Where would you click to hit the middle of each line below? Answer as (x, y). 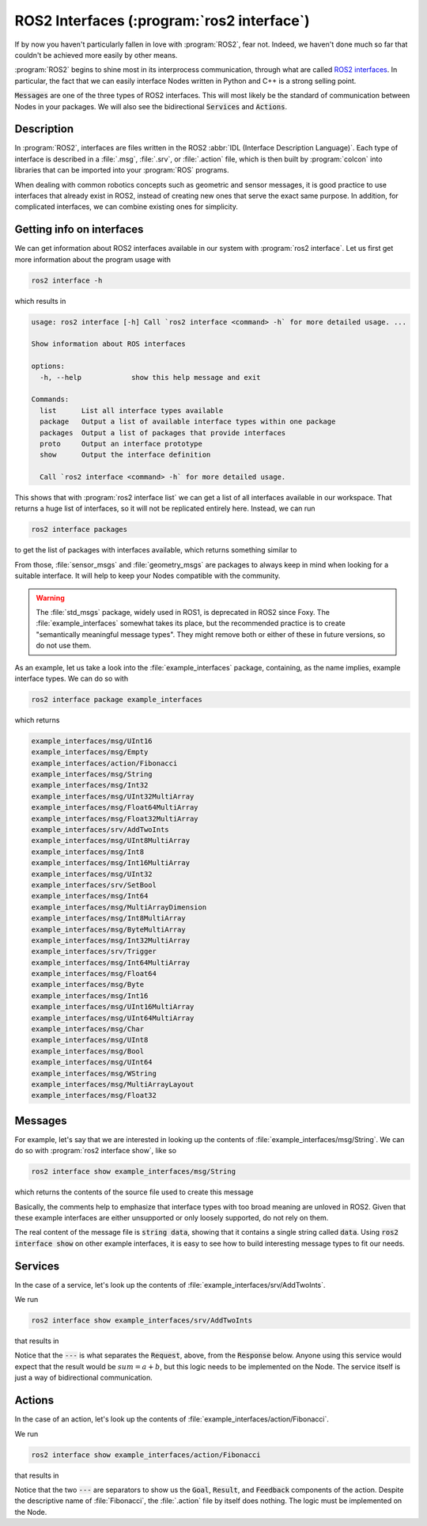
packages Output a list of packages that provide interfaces (163, 433)
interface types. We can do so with (72, 678)
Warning (50, 598)
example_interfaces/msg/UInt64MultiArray (113, 1018)
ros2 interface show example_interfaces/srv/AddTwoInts (142, 1321)
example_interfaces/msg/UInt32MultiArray (113, 796)
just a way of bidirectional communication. (84, 1378)
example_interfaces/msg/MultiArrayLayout (113, 1084)
